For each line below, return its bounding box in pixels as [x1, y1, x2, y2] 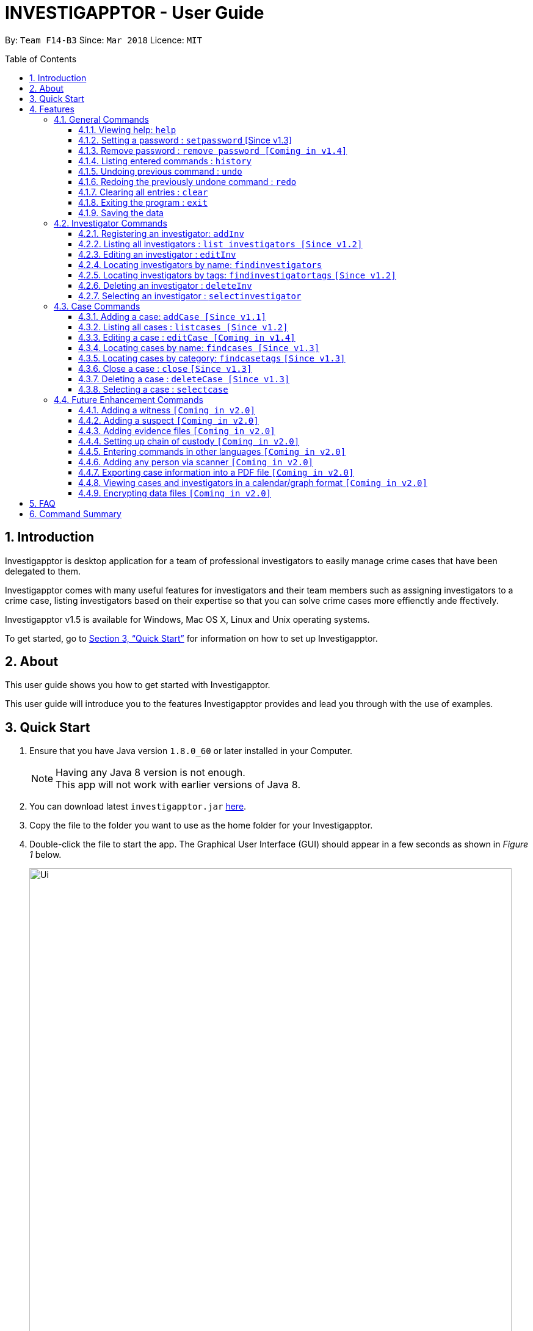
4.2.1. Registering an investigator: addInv [78, 228, 244, 239]
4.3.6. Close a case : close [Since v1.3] [78, 363, 252, 374]
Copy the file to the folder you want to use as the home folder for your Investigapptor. [29, 820, 373, 831]
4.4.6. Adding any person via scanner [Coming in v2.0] [78, 456, 313, 467]
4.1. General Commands [54, 114, 149, 125]
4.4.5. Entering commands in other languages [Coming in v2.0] [78, 446, 346, 457]
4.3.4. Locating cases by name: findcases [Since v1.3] [78, 342, 320, 353]
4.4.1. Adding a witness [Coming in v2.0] [78, 404, 255, 415]
